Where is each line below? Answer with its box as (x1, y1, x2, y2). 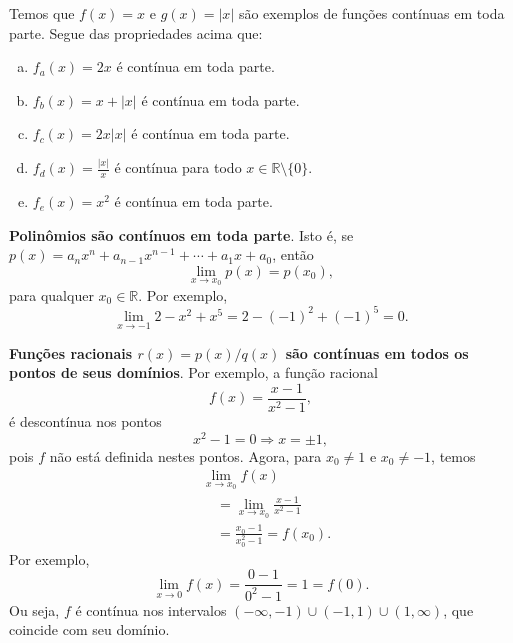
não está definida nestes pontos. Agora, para (49, 445, 322, 466)
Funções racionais (9, 342, 133, 363)
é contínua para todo (114, 157, 242, 178)
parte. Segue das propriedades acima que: (9, 22, 263, 43)
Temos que (9, 3, 75, 23)
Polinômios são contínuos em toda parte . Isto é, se (9, 224, 354, 245)
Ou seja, (9, 599, 60, 620)
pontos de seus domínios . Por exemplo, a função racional (9, 362, 378, 383)
